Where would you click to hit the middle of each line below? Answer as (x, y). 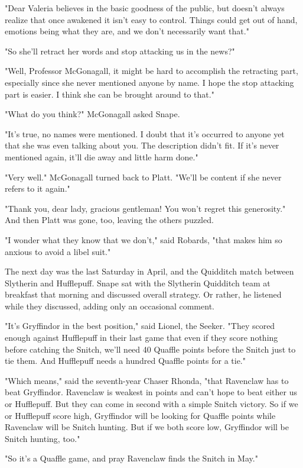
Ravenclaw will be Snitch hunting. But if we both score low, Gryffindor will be (147, 427)
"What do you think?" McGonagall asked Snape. (92, 114)
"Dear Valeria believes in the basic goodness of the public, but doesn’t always (145, 8)
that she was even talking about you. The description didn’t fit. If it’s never (142, 145)
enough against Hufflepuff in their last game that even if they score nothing (141, 338)
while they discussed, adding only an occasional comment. (110, 306)
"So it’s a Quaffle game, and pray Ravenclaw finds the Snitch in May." (131, 458)
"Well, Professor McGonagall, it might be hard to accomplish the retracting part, (151, 71)
